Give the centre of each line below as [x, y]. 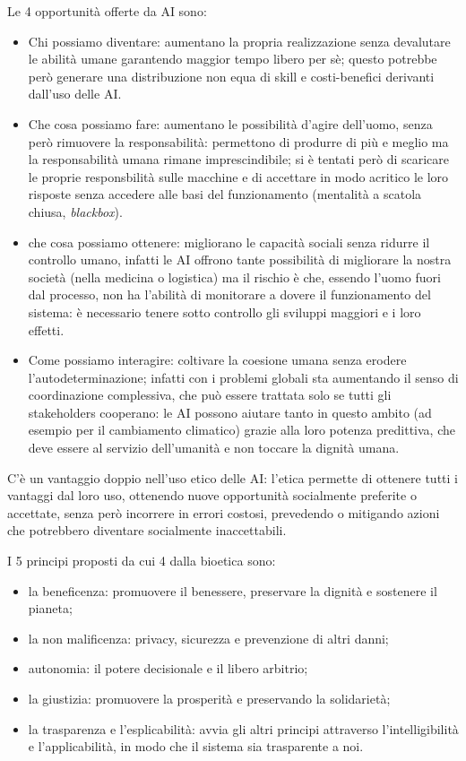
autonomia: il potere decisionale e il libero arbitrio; [168, 668]
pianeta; [50, 608]
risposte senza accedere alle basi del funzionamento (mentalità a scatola [225, 194]
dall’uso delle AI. [75, 94]
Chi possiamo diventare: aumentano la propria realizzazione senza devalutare [239, 41]
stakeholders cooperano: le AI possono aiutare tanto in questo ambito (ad [230, 412]
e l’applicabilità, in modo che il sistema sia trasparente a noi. [196, 746]
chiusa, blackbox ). [75, 211]
